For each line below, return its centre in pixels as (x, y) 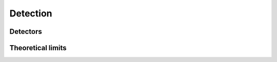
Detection (31, 13)
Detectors (26, 32)
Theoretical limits (38, 48)
